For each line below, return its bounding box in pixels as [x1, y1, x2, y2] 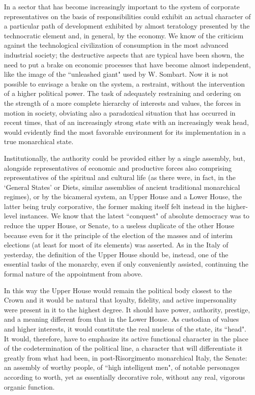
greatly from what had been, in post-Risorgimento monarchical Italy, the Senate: [4, 352, 247, 363]
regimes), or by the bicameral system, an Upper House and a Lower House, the [4, 191, 242, 202]
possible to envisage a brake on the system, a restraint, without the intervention [4, 78, 245, 89]
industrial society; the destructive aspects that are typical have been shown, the [4, 49, 244, 60]
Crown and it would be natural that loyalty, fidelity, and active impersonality [4, 295, 237, 305]
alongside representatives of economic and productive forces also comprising [4, 162, 232, 173]
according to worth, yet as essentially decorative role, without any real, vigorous [4, 371, 245, 382]
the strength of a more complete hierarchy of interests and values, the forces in [4, 97, 241, 108]
